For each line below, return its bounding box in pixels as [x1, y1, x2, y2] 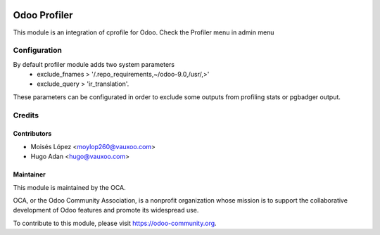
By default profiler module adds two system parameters [13, 60, 175, 68]
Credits [13, 110, 39, 120]
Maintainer [13, 170, 46, 179]
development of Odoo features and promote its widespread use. [13, 206, 199, 215]
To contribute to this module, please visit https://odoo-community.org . [13, 219, 217, 227]
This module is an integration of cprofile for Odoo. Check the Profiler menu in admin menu [13, 28, 274, 37]
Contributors [13, 129, 52, 138]
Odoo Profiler [13, 9, 73, 21]
